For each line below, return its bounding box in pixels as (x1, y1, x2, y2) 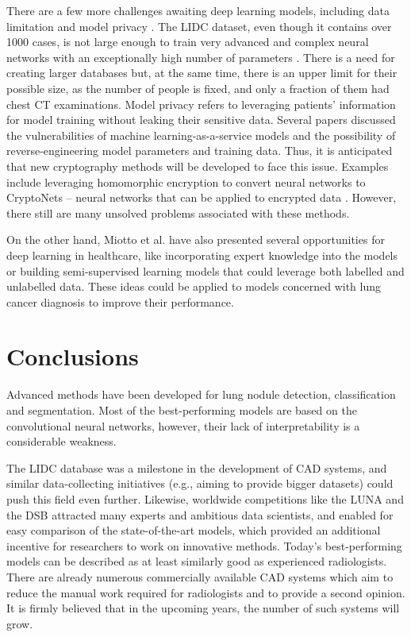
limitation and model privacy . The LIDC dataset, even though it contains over (6, 17, 392, 34)
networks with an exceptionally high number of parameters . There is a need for (6, 48, 395, 65)
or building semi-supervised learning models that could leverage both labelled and (6, 262, 405, 279)
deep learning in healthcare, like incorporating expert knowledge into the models (6, 246, 398, 263)
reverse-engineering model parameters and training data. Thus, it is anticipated (6, 142, 393, 159)
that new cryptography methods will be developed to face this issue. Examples (6, 157, 389, 174)
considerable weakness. (6, 433, 117, 450)
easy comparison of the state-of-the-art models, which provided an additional (6, 522, 381, 539)
